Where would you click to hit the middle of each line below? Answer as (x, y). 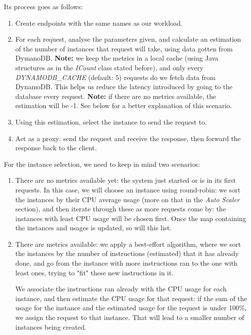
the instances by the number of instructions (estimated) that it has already (127, 253)
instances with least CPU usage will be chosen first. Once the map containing (131, 218)
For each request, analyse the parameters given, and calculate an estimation (128, 39)
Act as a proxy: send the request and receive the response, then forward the (128, 138)
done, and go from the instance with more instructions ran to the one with (126, 263)
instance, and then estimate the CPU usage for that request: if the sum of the (131, 298)
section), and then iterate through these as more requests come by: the (121, 209)
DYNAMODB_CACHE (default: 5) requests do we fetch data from (115, 77)
